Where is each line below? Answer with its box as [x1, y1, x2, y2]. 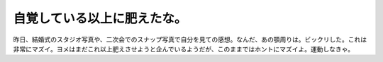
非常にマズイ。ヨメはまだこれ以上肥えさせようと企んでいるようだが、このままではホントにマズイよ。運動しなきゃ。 [13, 44, 355, 53]
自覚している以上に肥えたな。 [13, 11, 187, 26]
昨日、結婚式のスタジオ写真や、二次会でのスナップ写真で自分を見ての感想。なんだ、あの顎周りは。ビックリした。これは [13, 35, 367, 44]
